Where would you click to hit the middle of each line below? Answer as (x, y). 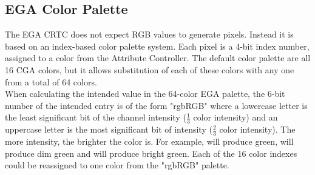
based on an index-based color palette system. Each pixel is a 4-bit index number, (157, 46)
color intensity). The (257, 129)
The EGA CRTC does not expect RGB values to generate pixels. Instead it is (149, 34)
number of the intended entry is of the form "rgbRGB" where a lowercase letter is (156, 105)
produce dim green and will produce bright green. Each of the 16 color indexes (151, 153)
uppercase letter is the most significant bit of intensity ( (109, 129)
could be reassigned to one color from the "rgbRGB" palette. (117, 165)
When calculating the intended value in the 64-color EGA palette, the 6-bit (145, 94)
